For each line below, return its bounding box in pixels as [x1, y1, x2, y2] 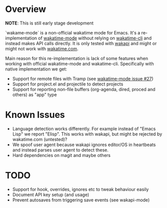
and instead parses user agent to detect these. [12, 146, 109, 153]
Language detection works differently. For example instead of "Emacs [12, 125, 156, 131]
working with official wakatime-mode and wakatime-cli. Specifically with [5, 60, 154, 66]
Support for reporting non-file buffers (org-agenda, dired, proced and [12, 86, 156, 92]
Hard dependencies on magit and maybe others [12, 152, 111, 158]
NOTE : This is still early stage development [5, 20, 94, 26]
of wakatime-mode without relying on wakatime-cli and [38, 35, 152, 41]
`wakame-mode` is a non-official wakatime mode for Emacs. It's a [5, 29, 141, 35]
